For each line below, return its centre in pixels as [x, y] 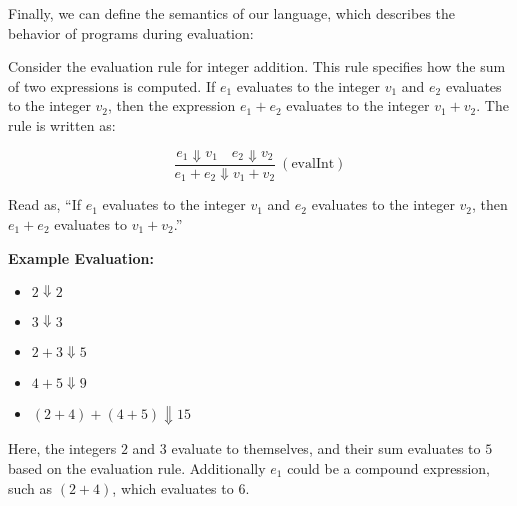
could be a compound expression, [388, 468]
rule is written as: [62, 124]
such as [30, 487]
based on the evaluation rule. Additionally [137, 468]
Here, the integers [62, 448]
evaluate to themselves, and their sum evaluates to [326, 448]
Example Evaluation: [81, 257]
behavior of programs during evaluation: [131, 32]
